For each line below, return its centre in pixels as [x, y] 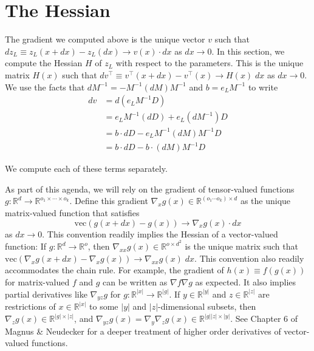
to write [263, 87]
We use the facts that [45, 87]
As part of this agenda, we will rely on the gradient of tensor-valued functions [150, 189]
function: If [26, 246]
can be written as [135, 282]
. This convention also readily [249, 258]
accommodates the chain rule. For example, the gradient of [114, 270]
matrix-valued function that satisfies [72, 213]
